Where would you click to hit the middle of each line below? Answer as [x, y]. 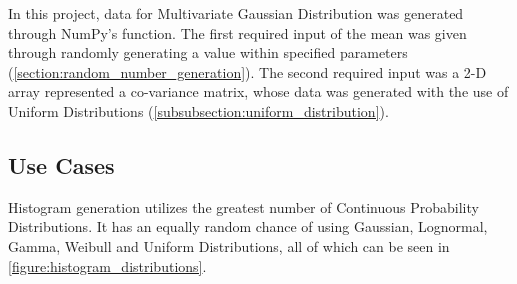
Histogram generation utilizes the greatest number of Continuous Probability [243, 206]
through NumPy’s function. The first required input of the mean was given [237, 32]
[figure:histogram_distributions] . [107, 265]
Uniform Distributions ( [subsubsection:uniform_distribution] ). [198, 110]
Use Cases [61, 164]
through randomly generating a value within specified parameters [208, 52]
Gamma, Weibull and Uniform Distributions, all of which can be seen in [229, 245]
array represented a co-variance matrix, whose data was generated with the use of [258, 91]
